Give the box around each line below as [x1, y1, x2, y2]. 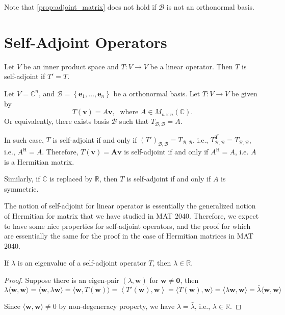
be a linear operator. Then [150, 61, 233, 71]
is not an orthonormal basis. [166, 2, 254, 12]
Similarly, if [4, 173, 40, 184]
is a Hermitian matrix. [4, 156, 74, 167]
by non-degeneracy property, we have [59, 300, 175, 311]
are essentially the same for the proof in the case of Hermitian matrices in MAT [4, 230, 253, 241]
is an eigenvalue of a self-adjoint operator [17, 257, 146, 268]
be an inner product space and [23, 61, 119, 71]
